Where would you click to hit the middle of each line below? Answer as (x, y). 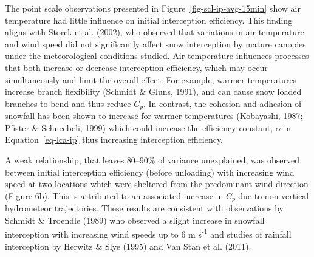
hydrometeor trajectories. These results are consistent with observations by (144, 208)
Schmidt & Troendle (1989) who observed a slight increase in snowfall (135, 220)
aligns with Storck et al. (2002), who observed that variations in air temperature (155, 32)
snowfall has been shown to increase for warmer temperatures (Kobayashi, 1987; (154, 116)
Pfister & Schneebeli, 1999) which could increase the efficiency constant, (139, 127)
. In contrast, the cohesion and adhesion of (222, 103)
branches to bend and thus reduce (68, 103)
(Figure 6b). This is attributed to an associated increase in (114, 195)
